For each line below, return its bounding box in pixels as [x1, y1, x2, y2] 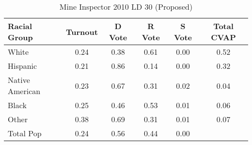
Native [8, 74, 30, 85]
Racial [8, 20, 32, 32]
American [8, 85, 41, 97]
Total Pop [8, 128, 42, 139]
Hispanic [8, 60, 37, 71]
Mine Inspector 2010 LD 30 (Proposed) [59, 1, 193, 12]
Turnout [65, 26, 98, 37]
